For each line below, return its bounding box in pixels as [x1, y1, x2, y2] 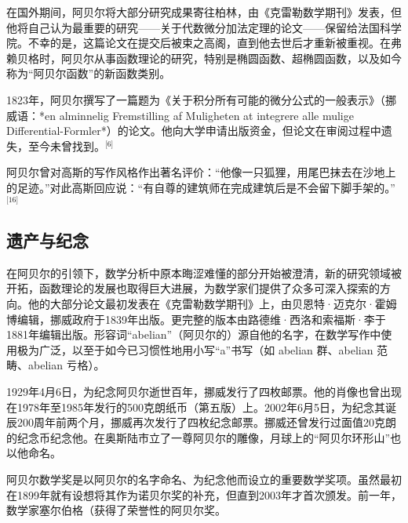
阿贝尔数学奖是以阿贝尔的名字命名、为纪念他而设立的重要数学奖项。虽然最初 [6, 470, 402, 487]
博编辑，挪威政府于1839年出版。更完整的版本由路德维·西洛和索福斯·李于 [6, 311, 386, 327]
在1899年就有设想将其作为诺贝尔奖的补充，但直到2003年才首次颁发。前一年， [6, 486, 402, 503]
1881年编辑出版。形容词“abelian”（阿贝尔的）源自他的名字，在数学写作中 [6, 326, 381, 343]
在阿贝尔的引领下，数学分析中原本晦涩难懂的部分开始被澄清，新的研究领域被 [6, 264, 402, 281]
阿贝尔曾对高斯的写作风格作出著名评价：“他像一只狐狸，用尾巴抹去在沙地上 [6, 164, 396, 180]
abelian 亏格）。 [27, 357, 105, 373]
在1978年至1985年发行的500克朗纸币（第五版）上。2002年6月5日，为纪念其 [6, 398, 385, 415]
